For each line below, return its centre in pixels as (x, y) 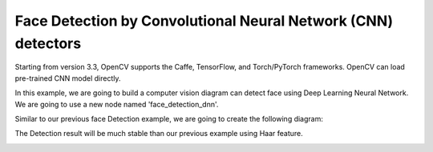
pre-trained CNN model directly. (68, 78)
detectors (48, 43)
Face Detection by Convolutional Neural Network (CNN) (204, 21)
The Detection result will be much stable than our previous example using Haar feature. (159, 134)
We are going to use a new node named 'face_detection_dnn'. (117, 104)
